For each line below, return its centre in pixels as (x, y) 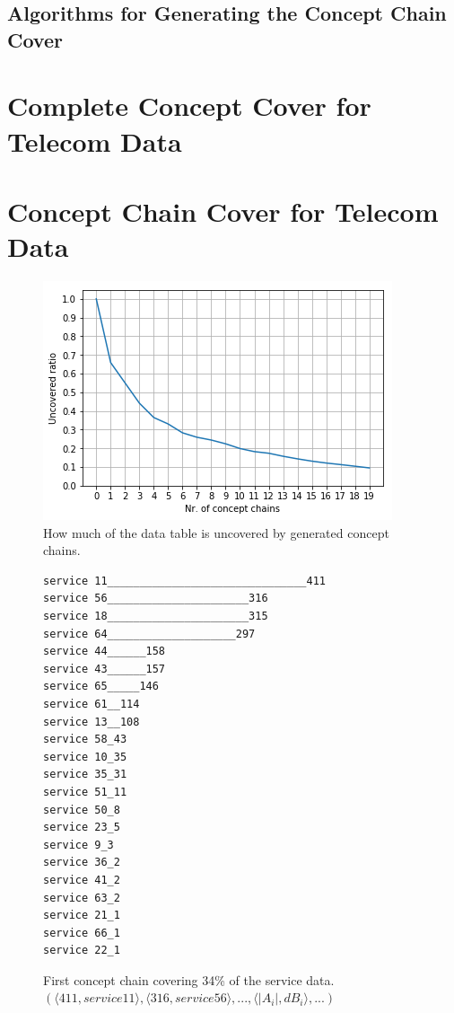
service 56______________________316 (156, 599)
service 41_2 (82, 880)
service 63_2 (82, 898)
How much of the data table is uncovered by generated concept (216, 532)
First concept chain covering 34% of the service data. (189, 979)
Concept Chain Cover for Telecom (223, 211)
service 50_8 (82, 810)
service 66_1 (82, 933)
